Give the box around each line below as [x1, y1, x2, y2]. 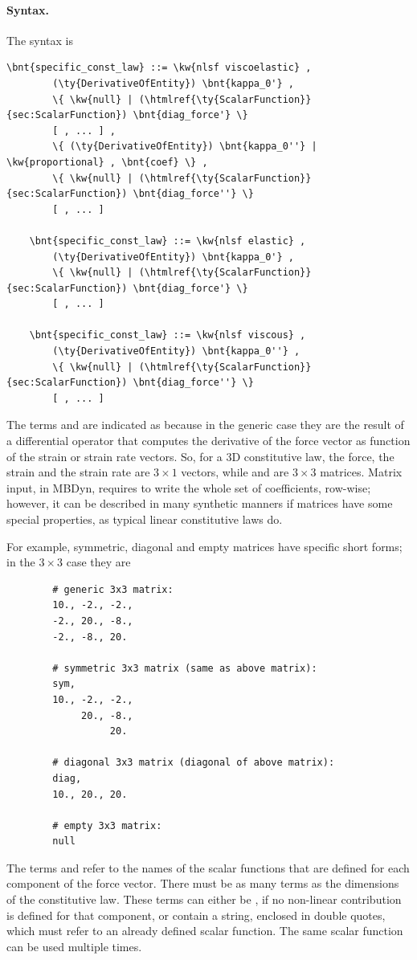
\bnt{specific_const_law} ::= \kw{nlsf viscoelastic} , [6, 62, 312, 74]
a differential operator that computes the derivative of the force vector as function [6, 432, 411, 449]
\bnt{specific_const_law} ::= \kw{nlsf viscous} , [29, 329, 306, 341]
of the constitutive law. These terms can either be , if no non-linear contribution [6, 891, 402, 908]
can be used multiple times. [6, 938, 142, 954]
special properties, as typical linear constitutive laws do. [6, 511, 283, 528]
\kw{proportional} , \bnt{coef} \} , [6, 156, 208, 168]
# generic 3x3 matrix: [52, 583, 174, 595]
